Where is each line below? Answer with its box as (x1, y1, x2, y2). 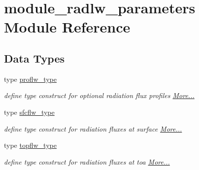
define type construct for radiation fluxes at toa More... (4, 156, 170, 167)
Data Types (4, 50, 65, 66)
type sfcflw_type (4, 106, 55, 117)
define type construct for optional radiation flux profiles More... (4, 90, 195, 101)
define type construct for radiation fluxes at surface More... (4, 123, 182, 134)
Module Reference (4, 17, 131, 37)
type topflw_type (4, 140, 57, 150)
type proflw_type (4, 73, 57, 84)
